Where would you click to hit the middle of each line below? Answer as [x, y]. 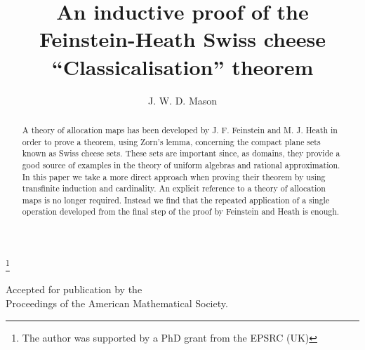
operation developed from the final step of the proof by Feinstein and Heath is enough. [181, 211]
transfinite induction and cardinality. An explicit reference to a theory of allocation [174, 188]
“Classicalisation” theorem [182, 66]
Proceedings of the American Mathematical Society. [117, 303]
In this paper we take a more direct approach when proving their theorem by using [174, 176]
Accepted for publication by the [74, 289]
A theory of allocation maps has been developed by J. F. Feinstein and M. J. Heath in [180, 129]
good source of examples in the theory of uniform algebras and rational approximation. [181, 164]
